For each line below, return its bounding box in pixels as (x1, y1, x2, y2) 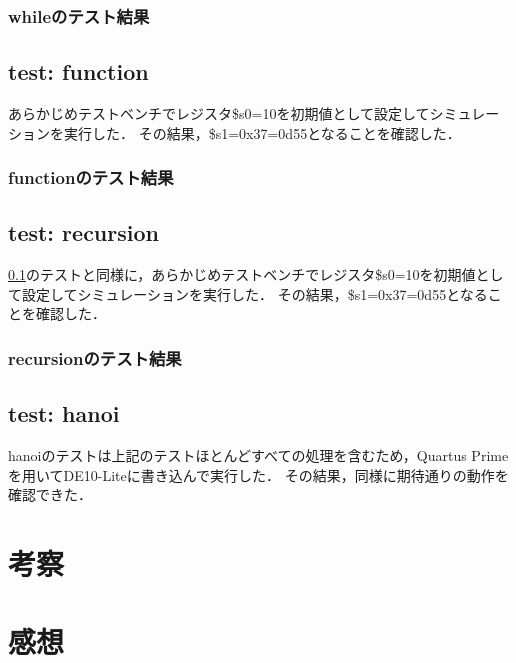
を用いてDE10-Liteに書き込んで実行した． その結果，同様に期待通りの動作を (8, 464, 509, 485)
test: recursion (8, 217, 159, 248)
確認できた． (8, 484, 92, 505)
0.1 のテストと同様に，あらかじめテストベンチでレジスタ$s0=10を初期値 (8, 264, 476, 285)
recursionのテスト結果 (8, 345, 182, 370)
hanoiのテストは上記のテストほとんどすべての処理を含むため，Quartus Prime (8, 445, 509, 466)
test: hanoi (8, 398, 120, 429)
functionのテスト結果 (8, 165, 174, 190)
